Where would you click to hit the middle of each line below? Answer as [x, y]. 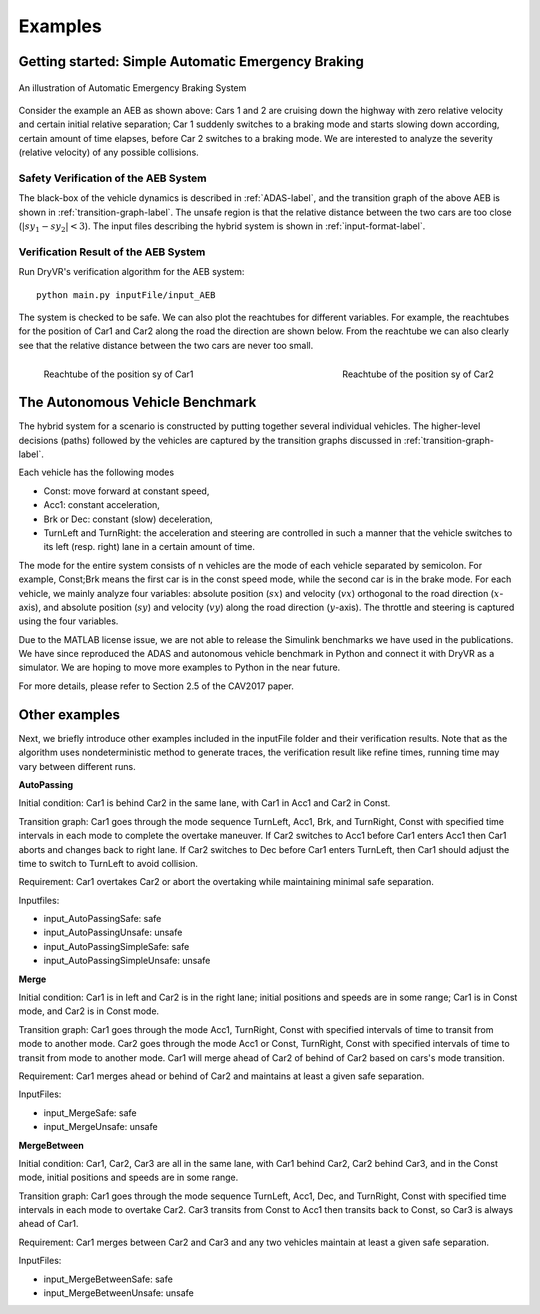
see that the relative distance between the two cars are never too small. [166, 345]
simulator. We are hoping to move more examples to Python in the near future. [179, 667]
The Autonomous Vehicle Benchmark [137, 402]
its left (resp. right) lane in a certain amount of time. [149, 547]
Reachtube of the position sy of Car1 [118, 374]
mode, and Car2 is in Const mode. [89, 1011]
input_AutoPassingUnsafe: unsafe [113, 932]
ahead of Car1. [48, 1224]
